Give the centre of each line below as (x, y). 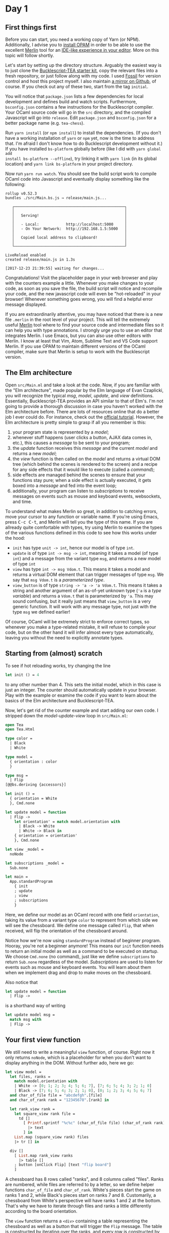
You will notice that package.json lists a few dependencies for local (74, 96)
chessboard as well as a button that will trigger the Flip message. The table (84, 1226)
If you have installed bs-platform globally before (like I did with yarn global (83, 149)
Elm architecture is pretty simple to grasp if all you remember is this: (76, 422)
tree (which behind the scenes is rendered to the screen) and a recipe (85, 464)
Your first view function (43, 1040)
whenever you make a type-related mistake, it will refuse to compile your (81, 627)
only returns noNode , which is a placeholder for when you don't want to (78, 1057)
